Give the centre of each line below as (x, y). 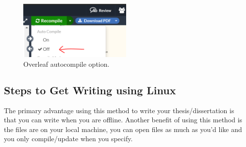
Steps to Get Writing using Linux (90, 90)
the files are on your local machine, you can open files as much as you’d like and (123, 129)
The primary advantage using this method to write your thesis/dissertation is (119, 110)
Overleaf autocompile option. (66, 64)
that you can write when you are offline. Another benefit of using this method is (123, 120)
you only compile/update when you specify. (68, 139)
